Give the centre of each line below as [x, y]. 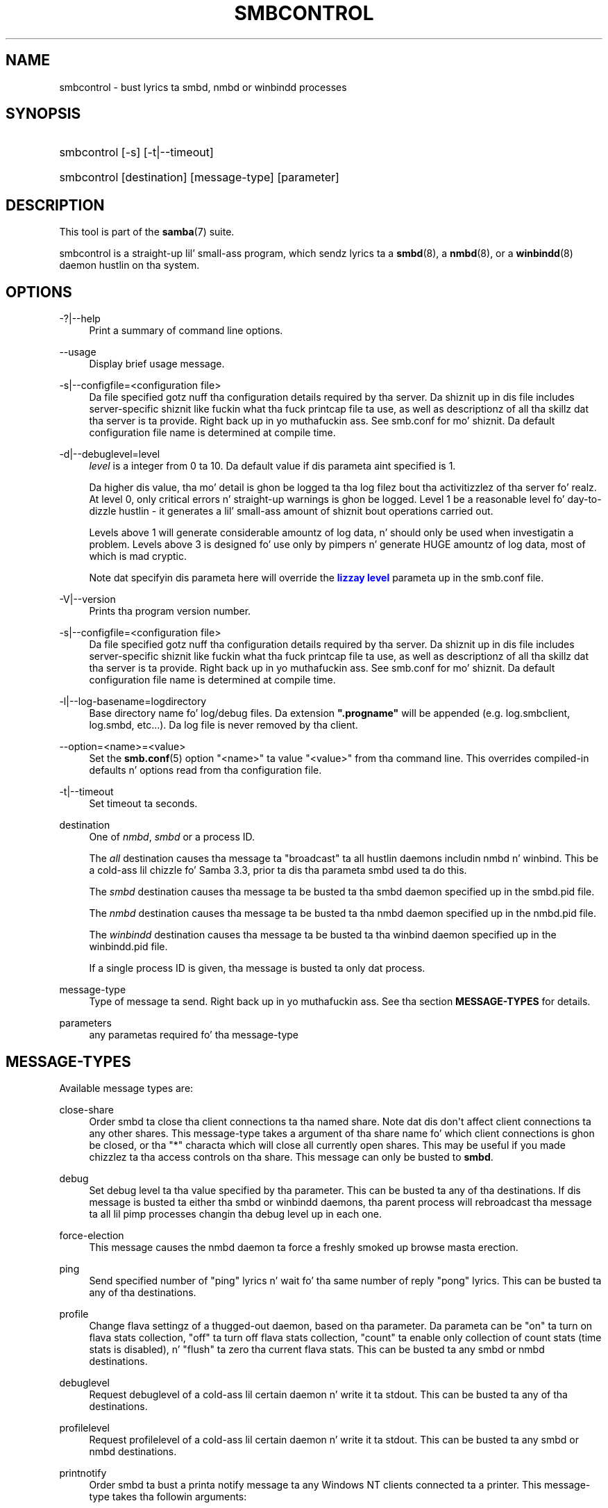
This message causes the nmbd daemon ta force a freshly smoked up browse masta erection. [304, 1247]
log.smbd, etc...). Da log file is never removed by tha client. [223, 725]
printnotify [83, 1473]
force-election [92, 1235]
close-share [86, 1109]
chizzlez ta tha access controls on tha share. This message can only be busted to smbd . [291, 1157]
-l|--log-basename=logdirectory [133, 702]
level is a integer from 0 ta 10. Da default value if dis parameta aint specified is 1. [272, 466]
